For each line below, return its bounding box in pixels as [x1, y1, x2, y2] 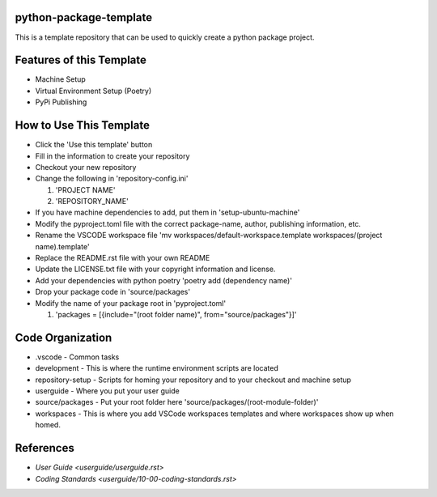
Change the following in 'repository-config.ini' [35, 174, 189, 184]
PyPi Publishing [35, 97, 87, 107]
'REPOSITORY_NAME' [55, 197, 129, 206]
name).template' [35, 241, 90, 251]
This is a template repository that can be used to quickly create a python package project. [15, 32, 315, 42]
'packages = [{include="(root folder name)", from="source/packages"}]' [55, 309, 297, 319]
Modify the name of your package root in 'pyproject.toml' [35, 298, 227, 308]
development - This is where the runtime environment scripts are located [35, 363, 278, 373]
